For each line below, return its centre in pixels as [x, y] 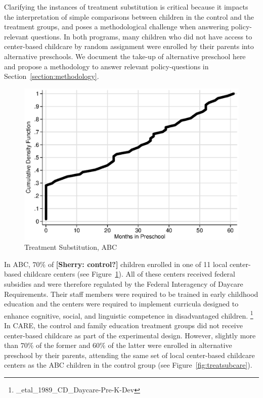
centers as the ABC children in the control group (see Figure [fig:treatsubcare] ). [128, 365]
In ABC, [17, 264]
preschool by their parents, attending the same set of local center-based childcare [129, 355]
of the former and [63, 345]
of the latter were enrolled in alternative [170, 345]
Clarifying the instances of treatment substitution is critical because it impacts [126, 7]
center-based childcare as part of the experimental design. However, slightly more [130, 335]
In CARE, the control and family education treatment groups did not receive [123, 325]
